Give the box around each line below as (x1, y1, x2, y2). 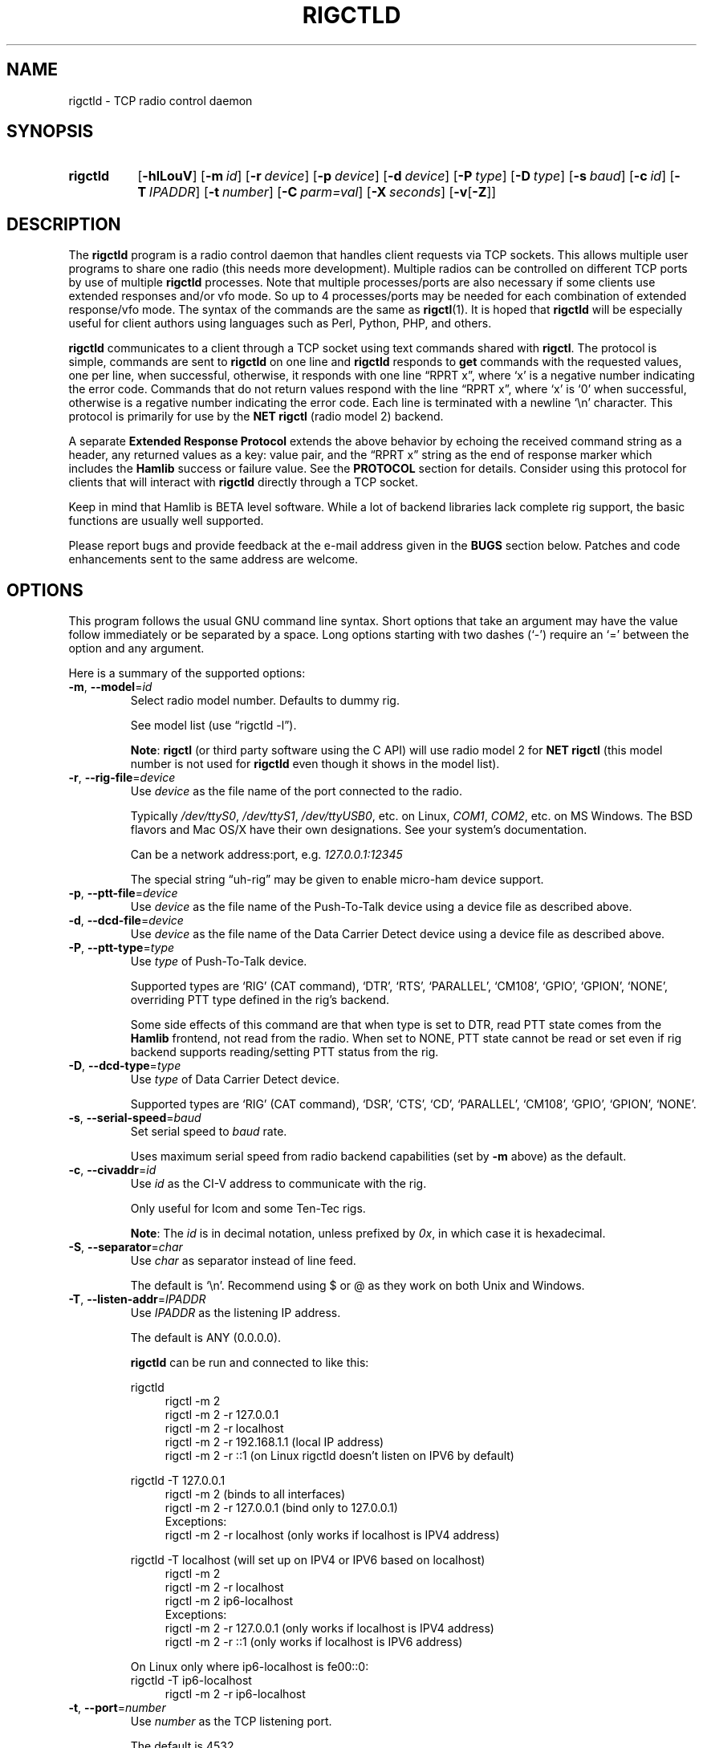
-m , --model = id (68, 680, 152, 694)
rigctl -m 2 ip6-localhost (165, 1594, 294, 1608)
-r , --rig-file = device (68, 770, 176, 785)
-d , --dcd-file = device (68, 913, 184, 928)
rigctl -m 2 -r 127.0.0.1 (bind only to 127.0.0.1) (165, 1501, 398, 1515)
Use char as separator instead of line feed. (130, 1254, 356, 1268)
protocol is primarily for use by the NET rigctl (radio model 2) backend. (68, 409, 444, 424)
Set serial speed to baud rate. (130, 1124, 287, 1139)
